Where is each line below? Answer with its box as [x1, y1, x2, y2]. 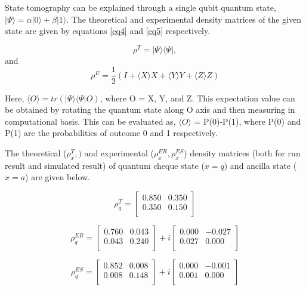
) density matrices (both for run [184, 146, 301, 159]
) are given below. [25, 171, 90, 183]
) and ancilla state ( [224, 159, 297, 171]
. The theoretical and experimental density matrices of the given [66, 13, 302, 25]
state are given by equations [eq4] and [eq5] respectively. [5, 24, 211, 37]
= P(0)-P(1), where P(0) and [194, 115, 301, 127]
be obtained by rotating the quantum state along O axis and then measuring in [5, 103, 295, 116]
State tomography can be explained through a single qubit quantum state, [5, 1, 276, 13]
